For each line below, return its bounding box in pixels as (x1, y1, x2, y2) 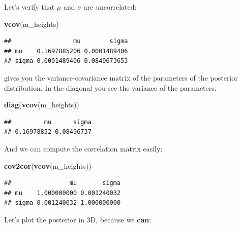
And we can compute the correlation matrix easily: (4, 143, 163, 154)
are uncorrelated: (83, 2, 137, 12)
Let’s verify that (4, 2, 55, 12)
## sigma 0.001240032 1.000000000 (4, 199, 121, 207)
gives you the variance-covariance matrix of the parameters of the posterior (4, 72, 238, 83)
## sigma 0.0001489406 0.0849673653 (4, 57, 128, 65)
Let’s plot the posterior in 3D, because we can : (4, 214, 152, 224)
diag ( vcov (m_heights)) (4, 99, 79, 110)
